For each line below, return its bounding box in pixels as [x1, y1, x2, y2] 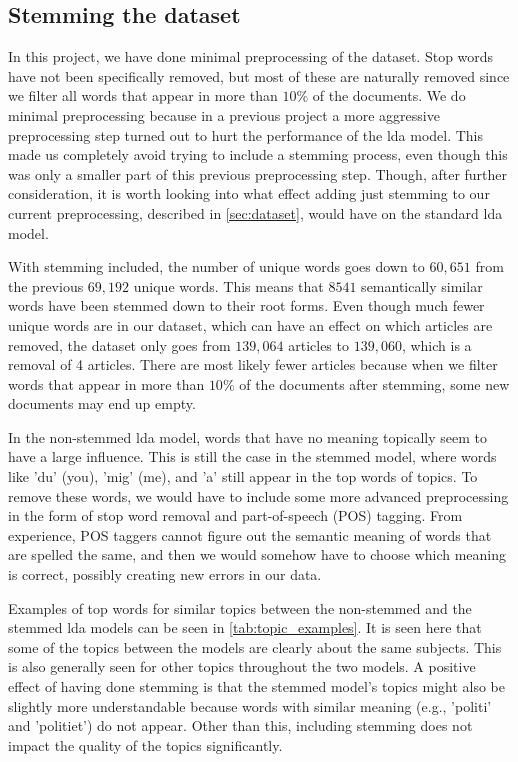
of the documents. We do [312, 85, 466, 106]
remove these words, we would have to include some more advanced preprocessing [8, 485, 509, 506]
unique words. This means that [133, 275, 324, 296]
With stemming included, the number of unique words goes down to [8, 256, 425, 277]
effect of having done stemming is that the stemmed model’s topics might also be [8, 676, 505, 697]
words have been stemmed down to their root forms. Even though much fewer [8, 295, 485, 316]
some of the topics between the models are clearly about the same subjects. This [8, 636, 502, 657]
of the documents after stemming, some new [239, 373, 510, 394]
